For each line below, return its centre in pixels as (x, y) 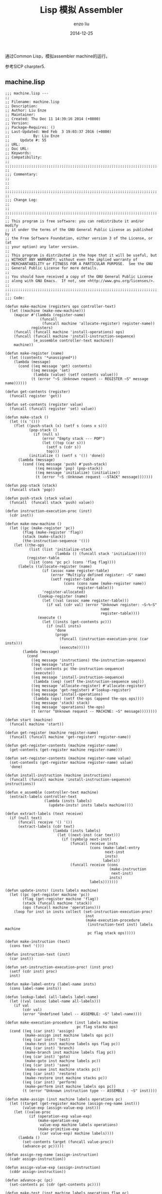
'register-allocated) (64, 592)
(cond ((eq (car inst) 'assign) (42, 1031)
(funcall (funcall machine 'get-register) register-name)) (70, 737)
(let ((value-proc (32, 1112)
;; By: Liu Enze (32, 136)
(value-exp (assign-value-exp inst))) (62, 1108)
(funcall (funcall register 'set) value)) (53, 409)
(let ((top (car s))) (64, 443)
